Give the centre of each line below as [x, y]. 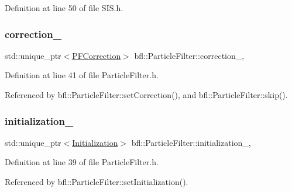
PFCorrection [97, 55]
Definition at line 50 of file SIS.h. [64, 8]
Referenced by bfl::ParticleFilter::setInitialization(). [97, 181]
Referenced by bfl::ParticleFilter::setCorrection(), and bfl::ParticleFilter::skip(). [146, 95]
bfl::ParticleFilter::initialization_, [191, 142]
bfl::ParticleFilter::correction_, [189, 55]
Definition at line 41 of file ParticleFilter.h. [82, 75]
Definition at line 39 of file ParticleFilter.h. [82, 162]
